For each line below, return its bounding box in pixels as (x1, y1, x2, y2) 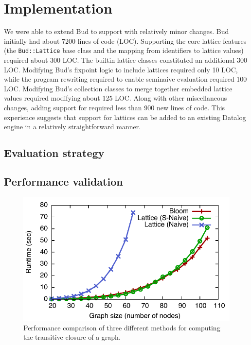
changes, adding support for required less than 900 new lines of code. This (4, 102, 225, 112)
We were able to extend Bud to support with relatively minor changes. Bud (4, 26, 229, 36)
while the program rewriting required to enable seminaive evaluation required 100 (4, 74, 247, 84)
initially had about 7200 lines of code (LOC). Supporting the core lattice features (4, 35, 247, 46)
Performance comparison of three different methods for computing (23, 322, 220, 332)
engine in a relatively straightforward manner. (4, 121, 141, 132)
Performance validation (4, 173, 123, 189)
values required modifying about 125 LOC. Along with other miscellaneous (4, 93, 227, 103)
